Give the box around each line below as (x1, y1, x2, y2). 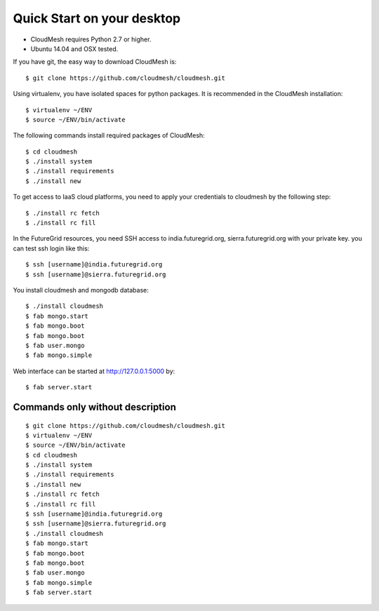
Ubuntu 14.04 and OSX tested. (30, 44, 119, 53)
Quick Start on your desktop (13, 11, 181, 26)
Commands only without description (13, 401, 177, 413)
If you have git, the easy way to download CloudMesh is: (13, 58, 177, 66)
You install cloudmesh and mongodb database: (13, 286, 149, 294)
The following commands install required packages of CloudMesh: (13, 131, 205, 140)
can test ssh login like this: (13, 244, 90, 253)
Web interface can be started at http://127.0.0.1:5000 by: (13, 367, 175, 375)
